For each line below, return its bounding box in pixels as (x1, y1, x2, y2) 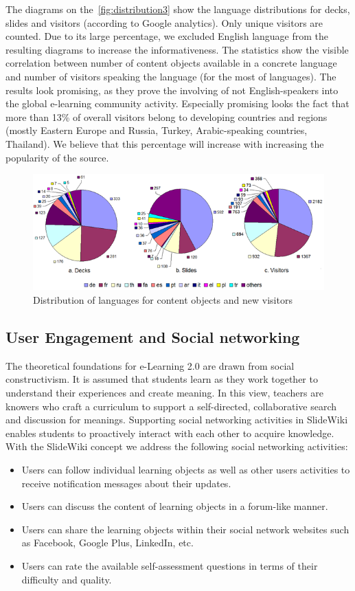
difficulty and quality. (21, 572, 112, 586)
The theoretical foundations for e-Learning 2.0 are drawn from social (5, 358, 295, 372)
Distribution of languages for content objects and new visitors (33, 293, 293, 307)
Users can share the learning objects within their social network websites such (21, 522, 350, 536)
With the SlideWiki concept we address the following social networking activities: (5, 439, 348, 454)
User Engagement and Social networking (5, 326, 300, 348)
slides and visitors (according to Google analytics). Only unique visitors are (5, 15, 323, 30)
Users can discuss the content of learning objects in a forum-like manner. (21, 499, 328, 513)
